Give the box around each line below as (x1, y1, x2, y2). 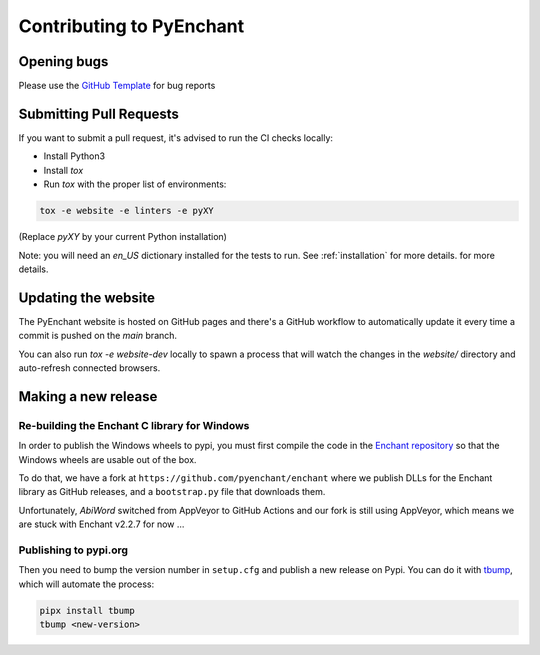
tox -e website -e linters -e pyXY (39, 205, 214, 217)
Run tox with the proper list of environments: (43, 178, 227, 190)
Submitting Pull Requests (18, 105, 180, 122)
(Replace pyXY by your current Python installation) (18, 231, 227, 243)
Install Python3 (43, 150, 105, 162)
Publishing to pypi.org (18, 543, 129, 557)
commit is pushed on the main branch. (18, 330, 178, 342)
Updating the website (18, 289, 155, 306)
